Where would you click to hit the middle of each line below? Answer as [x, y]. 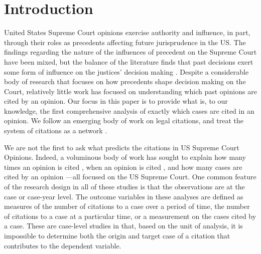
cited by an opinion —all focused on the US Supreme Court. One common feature [130, 177]
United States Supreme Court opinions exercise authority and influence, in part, [127, 32]
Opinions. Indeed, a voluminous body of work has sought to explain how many [125, 157]
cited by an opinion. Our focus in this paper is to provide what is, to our [116, 101]
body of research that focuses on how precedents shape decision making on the [125, 81]
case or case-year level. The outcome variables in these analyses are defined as [124, 196]
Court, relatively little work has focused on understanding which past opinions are [130, 91]
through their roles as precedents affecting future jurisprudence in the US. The [125, 42]
